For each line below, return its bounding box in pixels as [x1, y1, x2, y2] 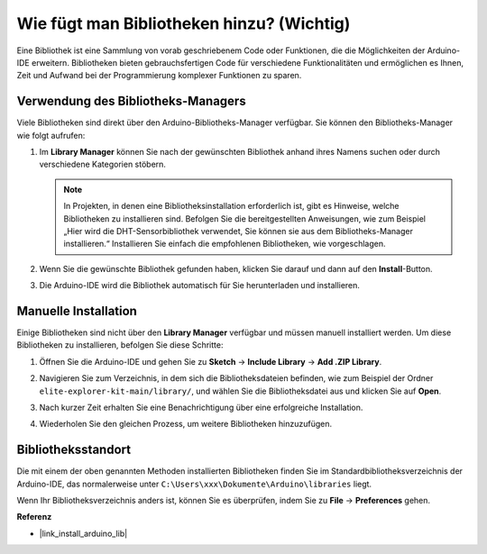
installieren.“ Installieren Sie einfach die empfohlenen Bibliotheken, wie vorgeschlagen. [63, 239, 386, 250]
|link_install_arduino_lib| [39, 528, 128, 539]
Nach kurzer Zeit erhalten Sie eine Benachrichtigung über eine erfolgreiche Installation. [39, 402, 363, 413]
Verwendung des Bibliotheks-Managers [16, 94, 247, 109]
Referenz [16, 512, 52, 522]
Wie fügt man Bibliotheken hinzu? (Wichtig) [16, 14, 351, 33]
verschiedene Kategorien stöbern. [39, 159, 167, 170]
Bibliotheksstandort [16, 442, 131, 458]
